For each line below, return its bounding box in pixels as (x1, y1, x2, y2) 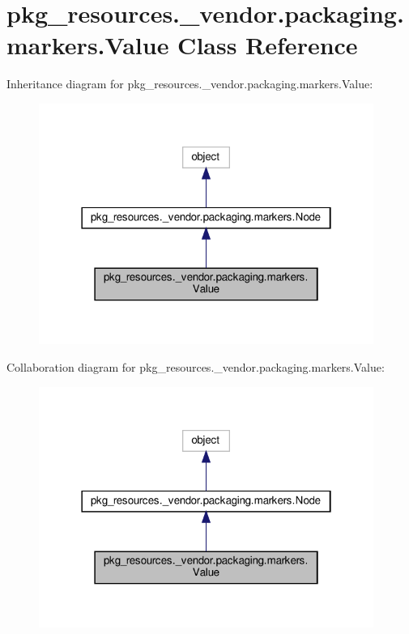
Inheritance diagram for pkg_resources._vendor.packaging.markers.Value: (6, 75, 373, 92)
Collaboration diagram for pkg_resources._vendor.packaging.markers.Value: (6, 359, 385, 376)
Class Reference (177, 28, 358, 62)
